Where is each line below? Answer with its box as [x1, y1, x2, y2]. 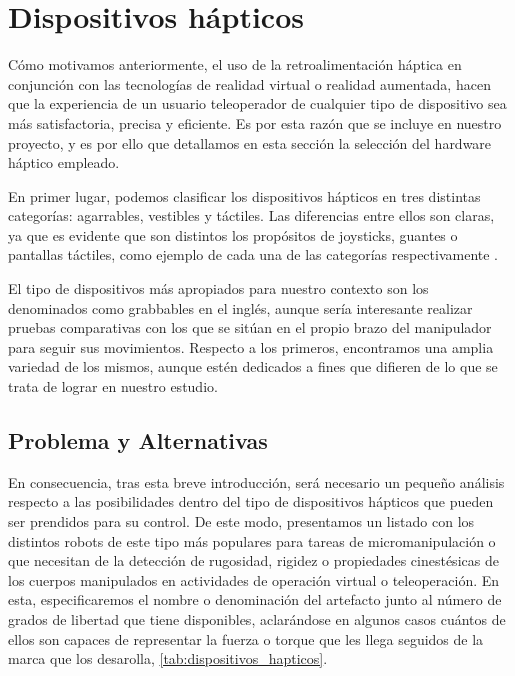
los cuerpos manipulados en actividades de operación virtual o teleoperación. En [8, 569, 500, 590]
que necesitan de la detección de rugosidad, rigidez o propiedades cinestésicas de [8, 550, 499, 571]
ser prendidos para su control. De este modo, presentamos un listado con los [8, 511, 475, 532]
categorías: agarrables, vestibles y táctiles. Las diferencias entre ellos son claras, [8, 205, 495, 226]
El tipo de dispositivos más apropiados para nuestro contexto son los [8, 278, 429, 299]
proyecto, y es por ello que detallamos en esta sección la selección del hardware [8, 132, 492, 153]
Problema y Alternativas [8, 425, 268, 456]
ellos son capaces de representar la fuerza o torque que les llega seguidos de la [8, 628, 484, 649]
